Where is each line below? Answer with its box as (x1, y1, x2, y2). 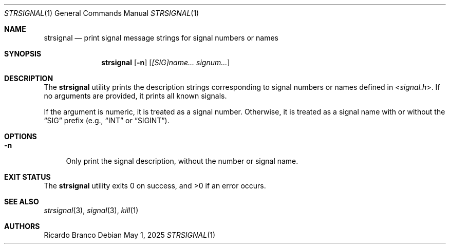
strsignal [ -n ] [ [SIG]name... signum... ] (101, 58, 230, 67)
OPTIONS (4, 132, 37, 141)
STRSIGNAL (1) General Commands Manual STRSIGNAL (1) (4, 9, 199, 17)
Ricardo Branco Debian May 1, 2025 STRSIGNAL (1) (44, 231, 216, 239)
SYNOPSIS (4, 49, 42, 58)
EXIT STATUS (4, 173, 51, 181)
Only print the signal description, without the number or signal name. (66, 157, 298, 165)
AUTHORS (4, 222, 40, 231)
